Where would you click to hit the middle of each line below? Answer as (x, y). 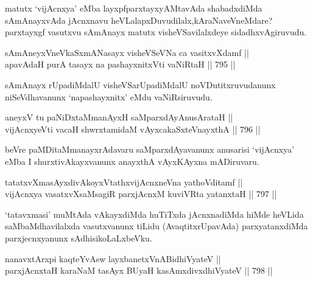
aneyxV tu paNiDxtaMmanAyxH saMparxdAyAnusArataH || (119, 117)
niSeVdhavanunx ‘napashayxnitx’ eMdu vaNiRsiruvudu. (109, 96)
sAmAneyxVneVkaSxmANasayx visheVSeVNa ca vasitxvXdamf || (127, 52)
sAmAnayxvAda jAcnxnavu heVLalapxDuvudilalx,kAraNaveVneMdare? (139, 20)
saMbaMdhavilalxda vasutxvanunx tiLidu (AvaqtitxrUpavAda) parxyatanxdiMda (156, 226)
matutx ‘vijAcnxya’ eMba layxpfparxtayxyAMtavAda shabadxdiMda (134, 8)
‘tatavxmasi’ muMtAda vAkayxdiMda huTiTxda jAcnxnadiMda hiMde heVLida (154, 214)
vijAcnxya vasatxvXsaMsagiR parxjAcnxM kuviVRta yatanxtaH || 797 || (141, 194)
